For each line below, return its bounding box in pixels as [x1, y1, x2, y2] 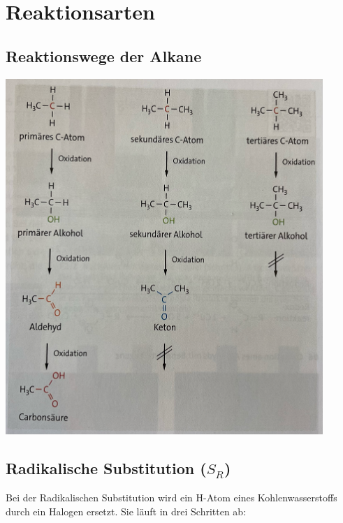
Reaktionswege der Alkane [6, 45, 202, 66]
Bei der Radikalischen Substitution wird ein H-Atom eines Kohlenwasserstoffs [6, 490, 337, 505]
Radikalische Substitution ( [6, 457, 207, 479]
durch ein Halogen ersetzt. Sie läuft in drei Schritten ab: [6, 503, 247, 518]
